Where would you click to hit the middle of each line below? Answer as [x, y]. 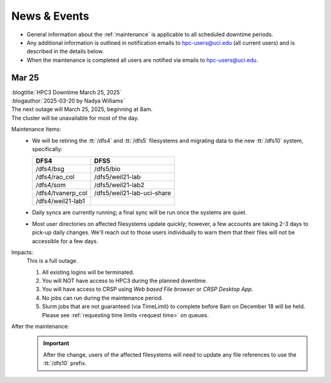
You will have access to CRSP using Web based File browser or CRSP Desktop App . [148, 289]
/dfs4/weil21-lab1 [60, 201]
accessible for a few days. [65, 241]
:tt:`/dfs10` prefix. [65, 363]
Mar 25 [25, 78]
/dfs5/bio [107, 169]
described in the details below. [65, 52]
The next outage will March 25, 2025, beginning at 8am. [82, 109]
